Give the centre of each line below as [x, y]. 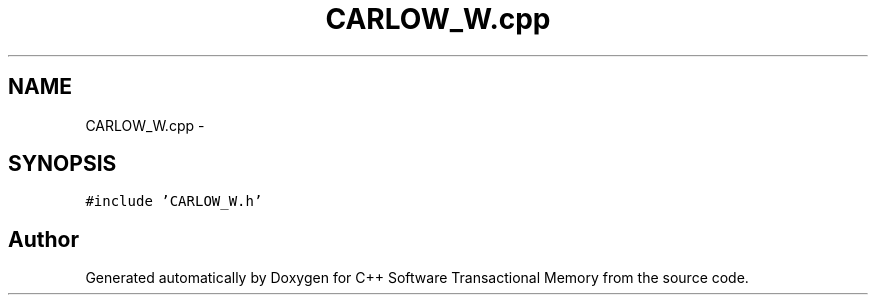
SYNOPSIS [62, 164]
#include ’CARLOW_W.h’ [174, 201]
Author [43, 239]
